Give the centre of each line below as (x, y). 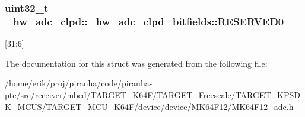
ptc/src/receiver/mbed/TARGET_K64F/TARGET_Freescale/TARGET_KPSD (152, 94)
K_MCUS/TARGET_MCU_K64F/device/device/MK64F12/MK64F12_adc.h (149, 106)
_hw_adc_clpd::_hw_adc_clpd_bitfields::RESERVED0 (144, 21)
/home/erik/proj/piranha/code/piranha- (79, 83)
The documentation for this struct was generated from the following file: (136, 63)
